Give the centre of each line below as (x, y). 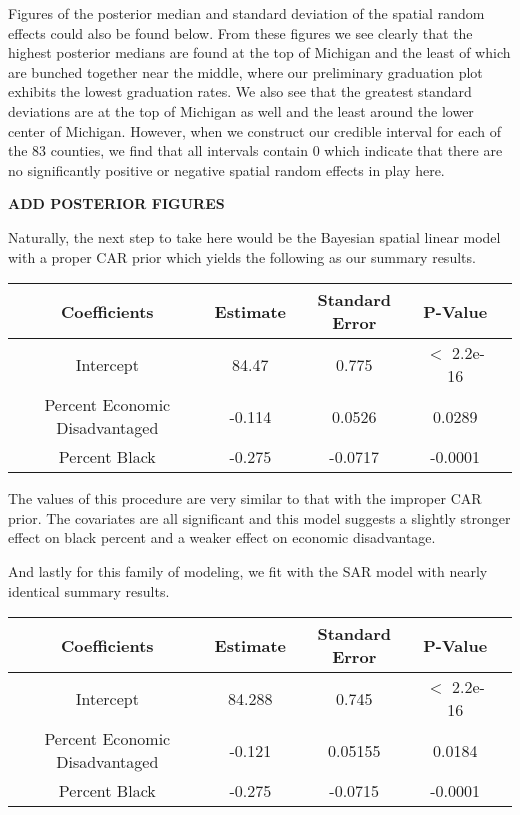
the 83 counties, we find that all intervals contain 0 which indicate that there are (255, 150)
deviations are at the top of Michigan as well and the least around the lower (241, 110)
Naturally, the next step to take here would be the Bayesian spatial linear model (254, 236)
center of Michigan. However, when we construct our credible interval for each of (255, 130)
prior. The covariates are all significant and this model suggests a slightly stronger (259, 517)
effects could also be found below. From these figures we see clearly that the (240, 32)
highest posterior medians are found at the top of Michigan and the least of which (259, 52)
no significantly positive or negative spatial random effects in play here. (226, 169)
